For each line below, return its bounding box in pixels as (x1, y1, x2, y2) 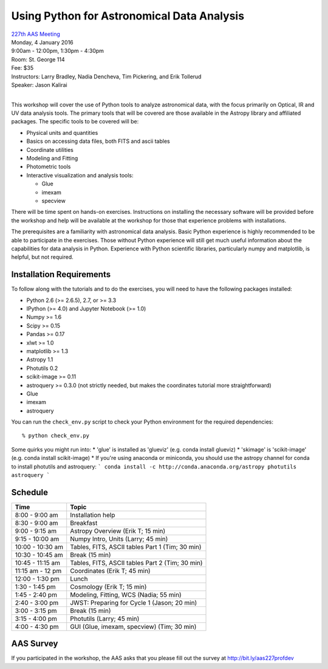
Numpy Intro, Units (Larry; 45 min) (70, 535, 168, 543)
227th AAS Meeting (11, 30, 61, 38)
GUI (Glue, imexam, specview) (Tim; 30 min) (70, 622, 197, 631)
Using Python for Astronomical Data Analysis (11, 9, 245, 22)
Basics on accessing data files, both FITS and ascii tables (26, 137, 170, 145)
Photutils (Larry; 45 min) (70, 614, 140, 623)
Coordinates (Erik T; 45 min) (70, 566, 151, 575)
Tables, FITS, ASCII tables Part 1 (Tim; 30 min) (70, 543, 202, 551)
